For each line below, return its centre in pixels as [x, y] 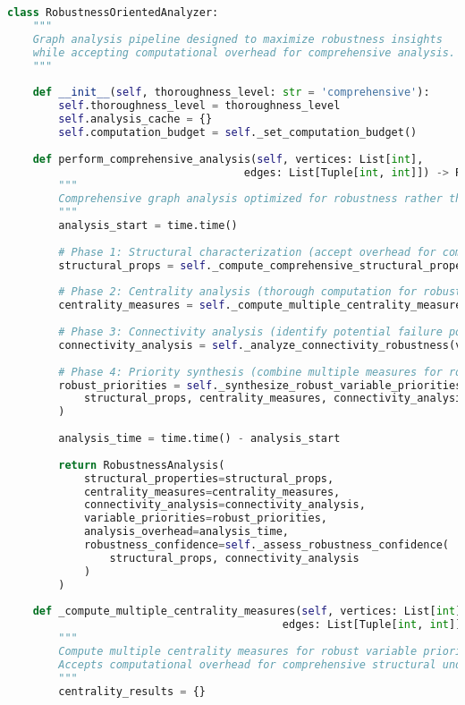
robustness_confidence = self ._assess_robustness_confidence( [266, 545]
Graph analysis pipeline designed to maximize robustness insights [237, 39]
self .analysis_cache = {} [135, 119]
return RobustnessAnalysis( [142, 465]
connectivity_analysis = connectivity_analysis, [224, 505]
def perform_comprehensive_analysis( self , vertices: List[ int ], [228, 159]
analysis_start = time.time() [148, 225]
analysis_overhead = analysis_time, [186, 532]
